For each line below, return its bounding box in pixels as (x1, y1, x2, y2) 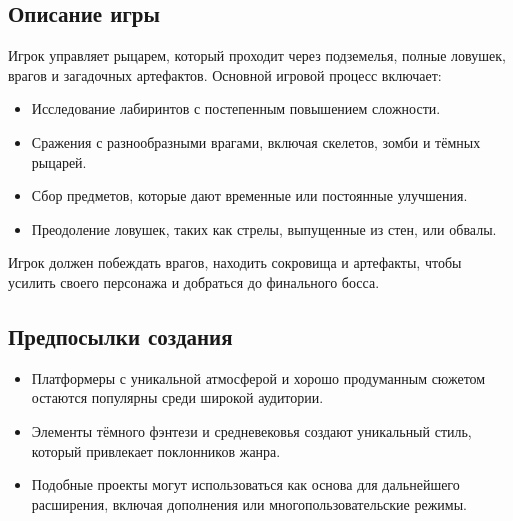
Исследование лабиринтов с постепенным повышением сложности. (31, 98, 441, 119)
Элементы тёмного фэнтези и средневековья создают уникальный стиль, (31, 420, 472, 441)
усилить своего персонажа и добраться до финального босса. (8, 271, 380, 292)
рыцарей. (31, 151, 87, 172)
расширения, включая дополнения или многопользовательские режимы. (31, 493, 467, 514)
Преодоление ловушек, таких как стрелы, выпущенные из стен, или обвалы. (31, 218, 497, 239)
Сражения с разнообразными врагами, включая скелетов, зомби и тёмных (31, 131, 481, 152)
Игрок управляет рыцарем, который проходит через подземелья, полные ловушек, (8, 45, 506, 66)
